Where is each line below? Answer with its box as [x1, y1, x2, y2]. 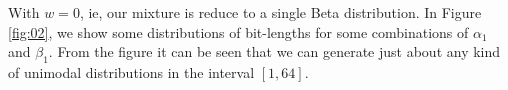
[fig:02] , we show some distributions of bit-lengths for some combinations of [8, 21, 469, 42]
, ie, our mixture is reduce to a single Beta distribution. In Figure [79, 2, 482, 22]
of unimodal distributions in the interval [8, 61, 255, 82]
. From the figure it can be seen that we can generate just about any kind [48, 41, 501, 62]
